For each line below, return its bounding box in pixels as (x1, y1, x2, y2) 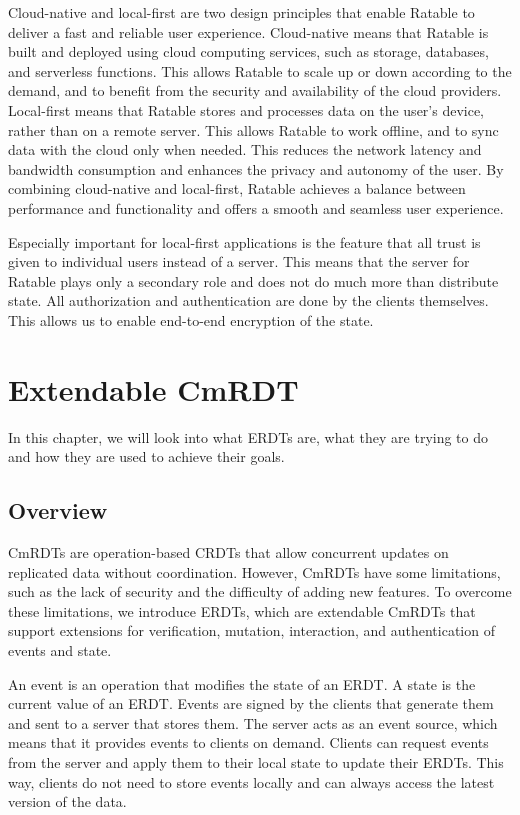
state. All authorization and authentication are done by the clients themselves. (8, 290, 489, 311)
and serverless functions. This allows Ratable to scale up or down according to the (8, 60, 512, 81)
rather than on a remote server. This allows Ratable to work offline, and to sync (8, 119, 499, 140)
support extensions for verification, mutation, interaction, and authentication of (8, 620, 495, 641)
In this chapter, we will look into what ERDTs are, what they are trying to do (8, 426, 489, 447)
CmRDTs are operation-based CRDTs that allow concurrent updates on (8, 542, 449, 563)
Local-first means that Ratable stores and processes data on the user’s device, (8, 99, 485, 120)
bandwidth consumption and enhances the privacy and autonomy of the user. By (8, 158, 504, 179)
